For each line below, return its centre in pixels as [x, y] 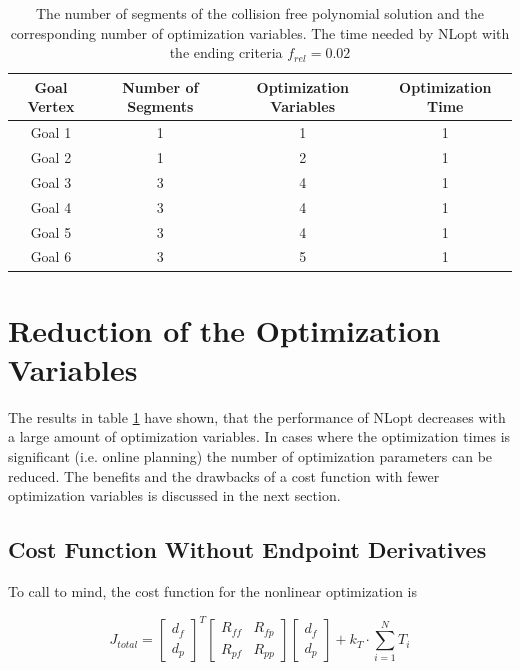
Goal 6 [51, 256]
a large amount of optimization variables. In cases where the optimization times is [259, 436]
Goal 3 [51, 181]
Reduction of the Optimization [224, 329]
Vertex [51, 106]
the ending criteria [226, 52]
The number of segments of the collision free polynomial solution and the [260, 13]
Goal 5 [51, 231]
